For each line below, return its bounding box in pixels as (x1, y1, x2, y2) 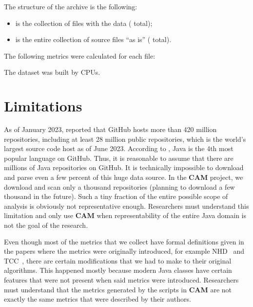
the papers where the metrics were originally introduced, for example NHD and (4, 246, 244, 256)
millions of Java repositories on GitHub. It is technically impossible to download (4, 162, 244, 173)
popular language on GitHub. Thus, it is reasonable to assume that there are (4, 153, 234, 163)
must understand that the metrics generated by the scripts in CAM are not (4, 284, 232, 294)
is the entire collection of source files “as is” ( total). (15, 34, 172, 44)
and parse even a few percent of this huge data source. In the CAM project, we (4, 172, 243, 182)
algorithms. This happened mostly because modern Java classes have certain (4, 265, 232, 275)
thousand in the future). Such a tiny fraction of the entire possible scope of (4, 191, 228, 201)
